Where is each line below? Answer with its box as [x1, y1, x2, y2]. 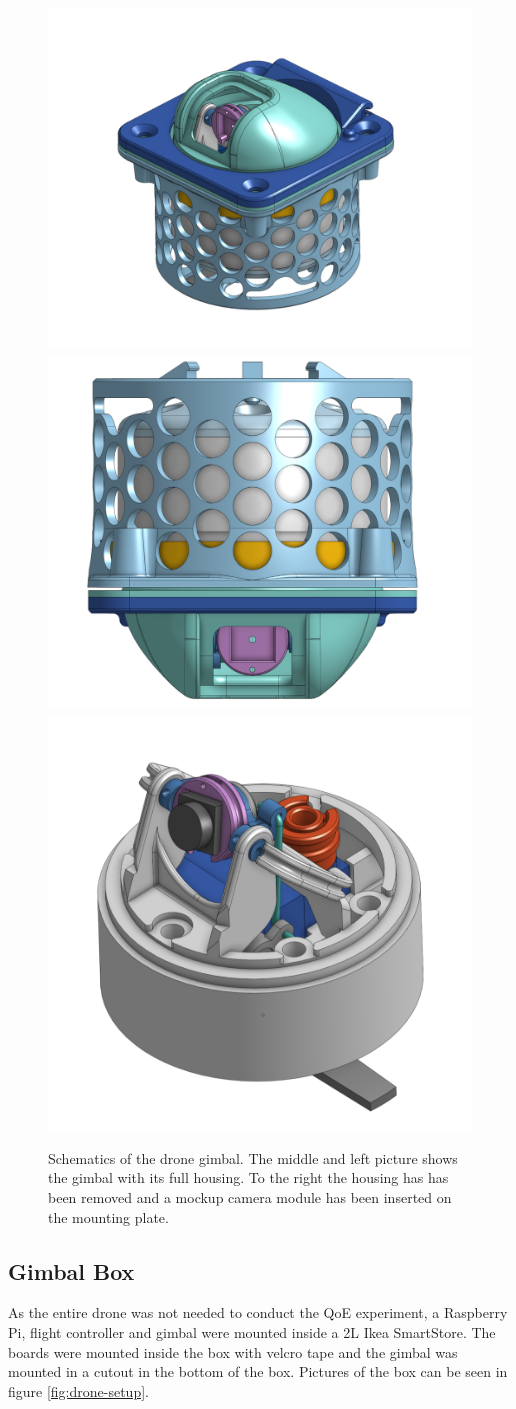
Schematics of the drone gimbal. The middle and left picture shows [48, 1147, 458, 1168]
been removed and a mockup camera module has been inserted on [48, 1187, 452, 1208]
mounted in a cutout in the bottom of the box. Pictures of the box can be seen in [8, 1361, 508, 1382]
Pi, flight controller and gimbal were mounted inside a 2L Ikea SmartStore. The [8, 1322, 496, 1342]
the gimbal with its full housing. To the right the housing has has [48, 1167, 449, 1188]
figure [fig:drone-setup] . [8, 1380, 149, 1401]
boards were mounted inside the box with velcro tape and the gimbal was [8, 1341, 458, 1362]
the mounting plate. [48, 1206, 169, 1227]
